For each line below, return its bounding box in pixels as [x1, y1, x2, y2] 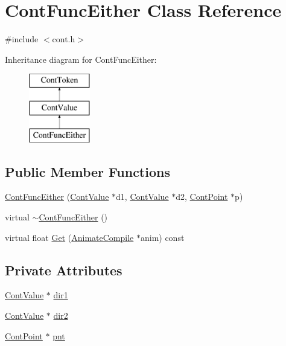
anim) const [140, 231, 185, 243]
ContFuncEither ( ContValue [5, 190, 109, 203]
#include [5, 33, 39, 45]
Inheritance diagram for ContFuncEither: [5, 53, 157, 65]
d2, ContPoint [176, 190, 228, 203]
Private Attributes [5, 260, 122, 279]
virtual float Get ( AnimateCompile [5, 231, 134, 243]
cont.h [52, 33, 75, 45]
